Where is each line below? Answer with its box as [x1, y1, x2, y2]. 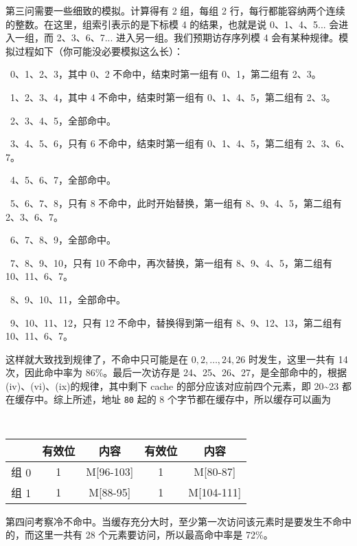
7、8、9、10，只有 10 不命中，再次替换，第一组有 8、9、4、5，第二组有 [10, 255, 332, 270]
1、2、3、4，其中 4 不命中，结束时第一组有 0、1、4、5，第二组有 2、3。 [10, 89, 336, 104]
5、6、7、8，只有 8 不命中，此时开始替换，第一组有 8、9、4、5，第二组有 [10, 195, 342, 210]
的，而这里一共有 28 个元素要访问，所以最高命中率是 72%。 [5, 527, 273, 542]
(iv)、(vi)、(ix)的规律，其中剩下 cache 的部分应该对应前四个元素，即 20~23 [5, 378, 339, 393]
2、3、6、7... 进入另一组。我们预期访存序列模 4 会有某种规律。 [56, 30, 339, 45]
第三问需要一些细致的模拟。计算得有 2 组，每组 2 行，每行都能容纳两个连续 [5, 3, 345, 17]
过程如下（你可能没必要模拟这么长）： [14, 43, 183, 58]
